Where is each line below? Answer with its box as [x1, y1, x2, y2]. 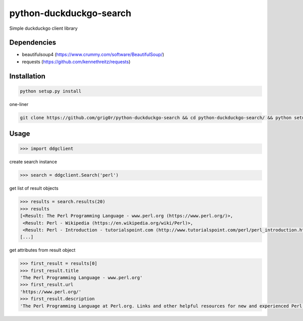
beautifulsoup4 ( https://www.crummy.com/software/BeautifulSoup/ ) [22, 51, 164, 58]
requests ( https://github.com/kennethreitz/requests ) [22, 59, 131, 65]
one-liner [9, 101, 29, 107]
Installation [9, 72, 45, 80]
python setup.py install [20, 88, 82, 94]
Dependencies [9, 38, 57, 47]
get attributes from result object [9, 247, 76, 253]
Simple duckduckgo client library [9, 25, 78, 31]
